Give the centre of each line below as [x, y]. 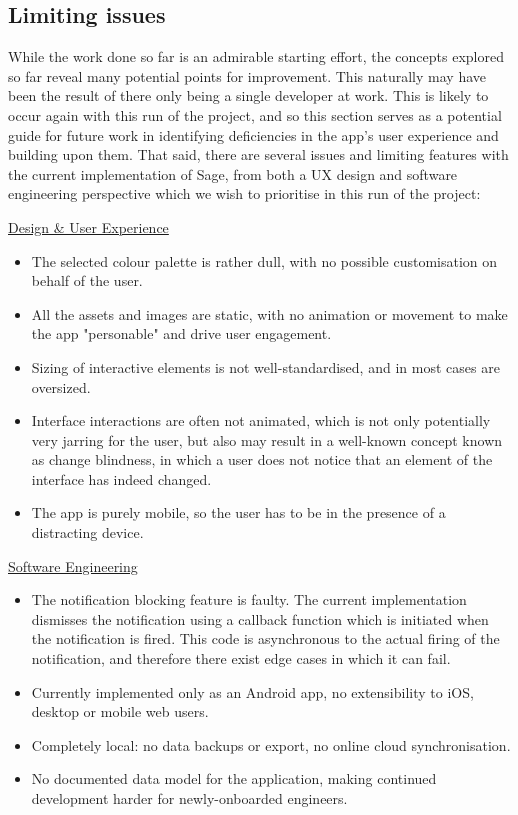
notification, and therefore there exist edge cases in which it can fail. [241, 658]
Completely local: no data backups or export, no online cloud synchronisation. [271, 744]
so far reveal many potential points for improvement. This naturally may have [247, 75]
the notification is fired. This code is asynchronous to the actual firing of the [265, 638]
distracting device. [87, 532]
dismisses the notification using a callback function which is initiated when [260, 618]
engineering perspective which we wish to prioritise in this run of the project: [244, 193]
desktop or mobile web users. [120, 711]
